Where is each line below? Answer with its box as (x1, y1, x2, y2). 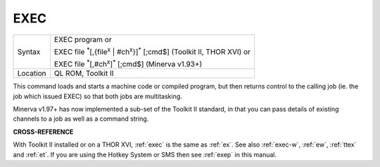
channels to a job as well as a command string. (13, 114, 149, 123)
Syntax (17, 46, 41, 56)
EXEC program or (53, 34, 112, 44)
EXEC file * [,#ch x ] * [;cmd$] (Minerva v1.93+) (53, 58, 203, 69)
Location (17, 69, 46, 79)
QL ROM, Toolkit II (53, 69, 114, 79)
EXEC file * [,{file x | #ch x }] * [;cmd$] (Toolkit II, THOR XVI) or (53, 46, 251, 56)
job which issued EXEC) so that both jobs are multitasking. (13, 92, 182, 100)
